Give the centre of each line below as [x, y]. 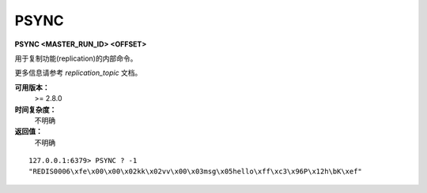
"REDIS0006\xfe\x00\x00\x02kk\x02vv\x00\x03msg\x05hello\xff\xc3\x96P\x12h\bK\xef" [196, 172]
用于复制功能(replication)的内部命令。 [76, 58]
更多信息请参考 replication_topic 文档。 [78, 73]
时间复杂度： [36, 109]
